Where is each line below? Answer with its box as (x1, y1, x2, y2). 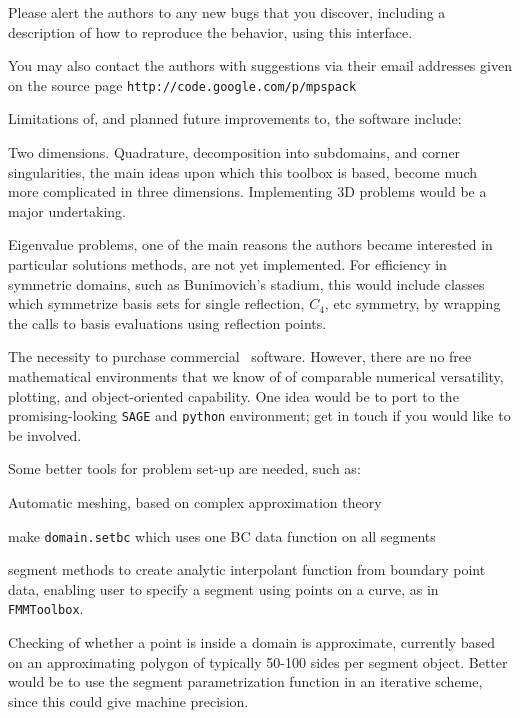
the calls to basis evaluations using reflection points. (8, 312, 327, 333)
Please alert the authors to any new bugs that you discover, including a (8, 2, 446, 22)
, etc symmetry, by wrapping (324, 293, 501, 314)
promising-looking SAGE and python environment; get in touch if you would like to (8, 405, 511, 426)
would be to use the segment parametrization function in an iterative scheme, (8, 671, 483, 692)
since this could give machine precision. (8, 690, 249, 711)
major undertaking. (8, 200, 126, 221)
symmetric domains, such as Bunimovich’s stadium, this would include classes (8, 273, 485, 294)
